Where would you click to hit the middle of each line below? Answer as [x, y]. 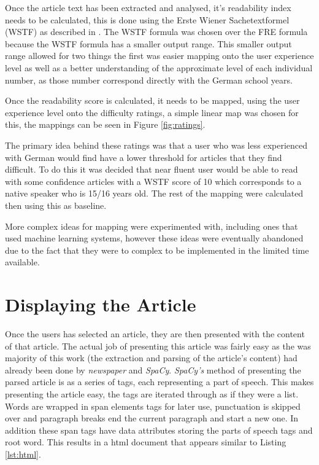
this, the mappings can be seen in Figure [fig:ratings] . [105, 124]
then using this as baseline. [56, 205]
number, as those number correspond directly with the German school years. [149, 80]
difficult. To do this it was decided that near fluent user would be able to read [152, 169]
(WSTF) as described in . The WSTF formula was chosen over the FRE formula [156, 32]
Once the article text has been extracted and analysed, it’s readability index [148, 7]
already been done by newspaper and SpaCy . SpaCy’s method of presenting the [153, 369]
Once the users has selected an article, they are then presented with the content [155, 334]
